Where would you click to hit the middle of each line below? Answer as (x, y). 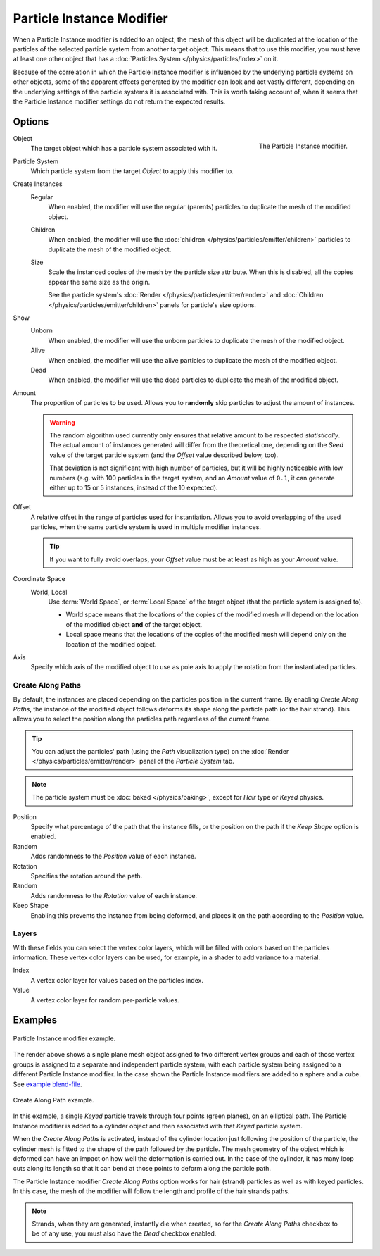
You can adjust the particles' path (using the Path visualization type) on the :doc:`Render (160, 752)
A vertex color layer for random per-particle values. (105, 1000)
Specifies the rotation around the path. (87, 876)
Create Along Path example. (53, 1100)
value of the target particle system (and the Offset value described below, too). (164, 455)
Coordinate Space (39, 579)
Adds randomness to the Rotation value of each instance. (114, 895)
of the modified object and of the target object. (134, 624)
